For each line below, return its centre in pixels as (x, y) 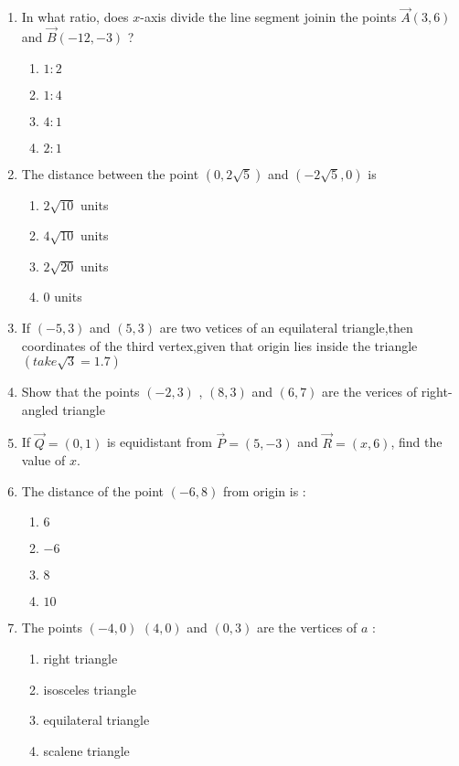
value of (43, 460)
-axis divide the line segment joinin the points (268, 17)
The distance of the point (93, 490)
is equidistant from (159, 442)
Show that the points (80, 392)
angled (40, 409)
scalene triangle (86, 750)
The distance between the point (110, 173)
